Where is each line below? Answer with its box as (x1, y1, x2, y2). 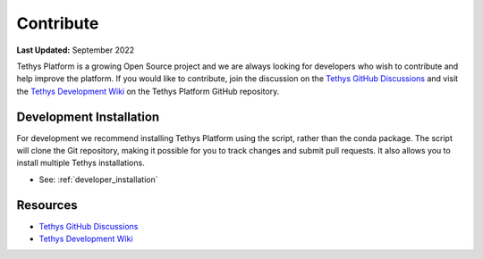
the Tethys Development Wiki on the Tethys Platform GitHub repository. (16, 86, 280, 96)
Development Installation (16, 109, 160, 124)
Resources (16, 197, 78, 213)
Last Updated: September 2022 (16, 45, 135, 55)
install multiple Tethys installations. (16, 157, 145, 169)
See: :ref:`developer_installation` (38, 174, 158, 185)
